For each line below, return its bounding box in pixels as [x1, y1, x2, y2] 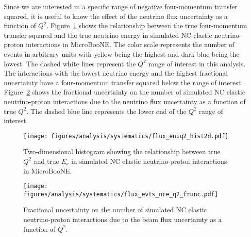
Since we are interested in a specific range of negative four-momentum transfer [4, 1, 237, 11]
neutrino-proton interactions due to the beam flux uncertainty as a [23, 214, 222, 224]
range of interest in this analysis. [148, 58, 246, 68]
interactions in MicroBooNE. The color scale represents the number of [26, 39, 234, 49]
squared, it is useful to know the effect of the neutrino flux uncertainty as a [4, 11, 228, 21]
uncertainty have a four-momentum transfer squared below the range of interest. [4, 77, 243, 87]
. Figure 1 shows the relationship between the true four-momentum [46, 20, 247, 31]
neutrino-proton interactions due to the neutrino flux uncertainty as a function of [4, 96, 246, 106]
